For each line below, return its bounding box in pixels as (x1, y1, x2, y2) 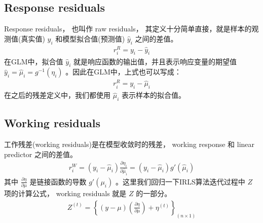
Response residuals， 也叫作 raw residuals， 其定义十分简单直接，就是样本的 (4, 23, 252, 34)
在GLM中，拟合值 (4, 56, 63, 66)
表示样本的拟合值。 (121, 90, 185, 100)
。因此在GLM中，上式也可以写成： (65, 66, 181, 77)
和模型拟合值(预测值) (55, 33, 125, 44)
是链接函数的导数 (29, 176, 87, 187)
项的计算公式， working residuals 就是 (4, 188, 127, 199)
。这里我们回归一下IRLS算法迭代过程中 (115, 176, 245, 187)
